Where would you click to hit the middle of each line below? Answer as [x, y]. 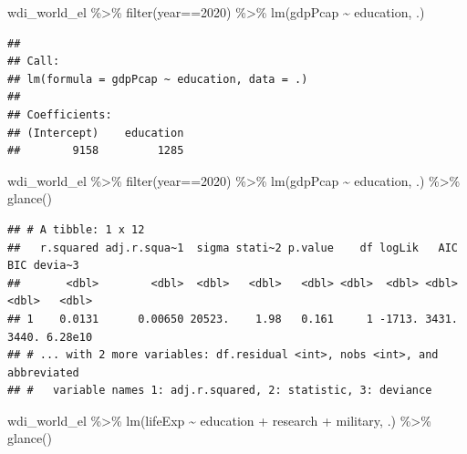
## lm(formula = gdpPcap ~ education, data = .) [158, 79]
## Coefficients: [60, 114]
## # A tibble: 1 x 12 [76, 229]
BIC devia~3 [43, 266]
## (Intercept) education [96, 133]
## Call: [34, 62]
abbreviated [43, 372]
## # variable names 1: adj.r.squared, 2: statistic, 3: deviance [220, 391]
